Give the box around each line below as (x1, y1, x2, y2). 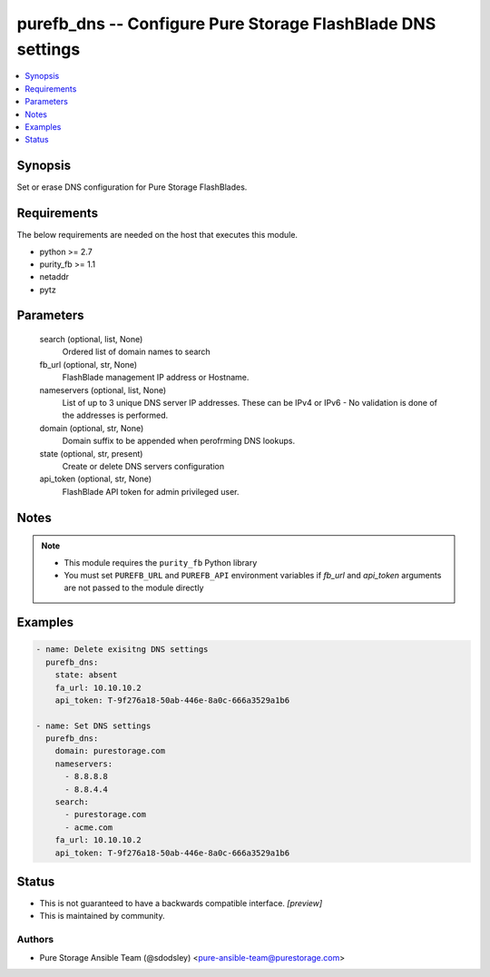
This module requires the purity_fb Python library (64, 557, 258, 567)
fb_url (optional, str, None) (39, 359, 138, 370)
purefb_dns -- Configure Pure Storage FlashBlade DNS (16, 14, 436, 34)
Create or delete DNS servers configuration (62, 460, 225, 471)
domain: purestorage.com (54, 745, 166, 756)
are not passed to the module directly (64, 582, 204, 594)
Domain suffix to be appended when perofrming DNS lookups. (62, 436, 295, 447)
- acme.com (64, 822, 113, 833)
